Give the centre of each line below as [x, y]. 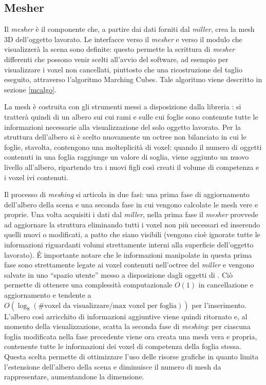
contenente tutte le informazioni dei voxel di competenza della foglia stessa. [123, 346]
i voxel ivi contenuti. [36, 177]
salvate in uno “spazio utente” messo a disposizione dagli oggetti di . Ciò [118, 274]
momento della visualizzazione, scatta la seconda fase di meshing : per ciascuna [127, 326]
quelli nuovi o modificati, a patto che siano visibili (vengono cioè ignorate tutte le [132, 234]
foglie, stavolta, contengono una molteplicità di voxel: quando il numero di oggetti [133, 147]
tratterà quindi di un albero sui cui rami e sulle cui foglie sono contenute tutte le [131, 116]
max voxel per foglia [145, 306]
